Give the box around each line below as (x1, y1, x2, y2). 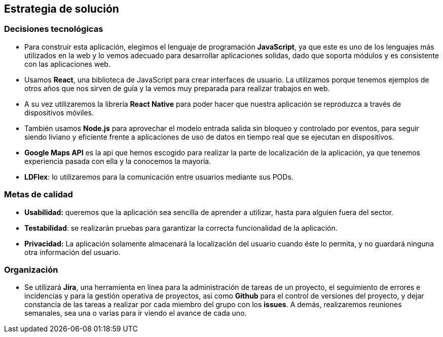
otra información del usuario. (24, 247, 121, 257)
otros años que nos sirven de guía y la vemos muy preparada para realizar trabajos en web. (24, 83, 330, 93)
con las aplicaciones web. (24, 59, 110, 68)
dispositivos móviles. (24, 108, 94, 117)
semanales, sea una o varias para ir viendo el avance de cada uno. (24, 309, 247, 318)
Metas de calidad (4, 189, 73, 200)
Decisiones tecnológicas (4, 24, 103, 34)
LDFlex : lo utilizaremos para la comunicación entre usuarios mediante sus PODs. (24, 172, 293, 181)
